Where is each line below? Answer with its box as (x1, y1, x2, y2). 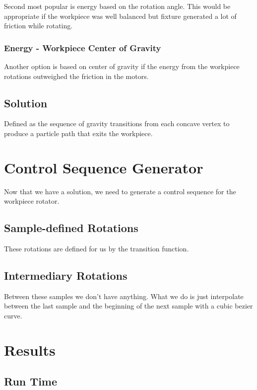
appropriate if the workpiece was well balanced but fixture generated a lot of (4, 10, 237, 21)
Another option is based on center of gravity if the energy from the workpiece (4, 61, 240, 71)
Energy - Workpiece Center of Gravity (4, 41, 161, 54)
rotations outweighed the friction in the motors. (4, 71, 149, 81)
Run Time (4, 374, 58, 389)
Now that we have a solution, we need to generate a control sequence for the (4, 186, 236, 196)
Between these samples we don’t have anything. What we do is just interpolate (4, 291, 244, 301)
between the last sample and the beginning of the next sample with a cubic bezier (4, 301, 253, 311)
